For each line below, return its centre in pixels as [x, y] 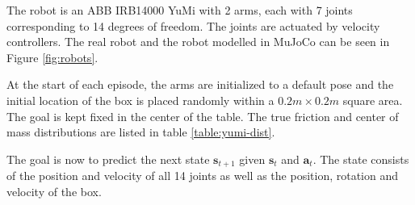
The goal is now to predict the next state [108, 159]
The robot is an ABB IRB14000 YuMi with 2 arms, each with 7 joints [180, 10]
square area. [373, 100]
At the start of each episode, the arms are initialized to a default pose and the [200, 84]
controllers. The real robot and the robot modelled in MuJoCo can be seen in [198, 42]
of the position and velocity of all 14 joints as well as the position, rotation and [203, 176]
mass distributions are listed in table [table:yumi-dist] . [141, 132]
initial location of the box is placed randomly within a [140, 100]
